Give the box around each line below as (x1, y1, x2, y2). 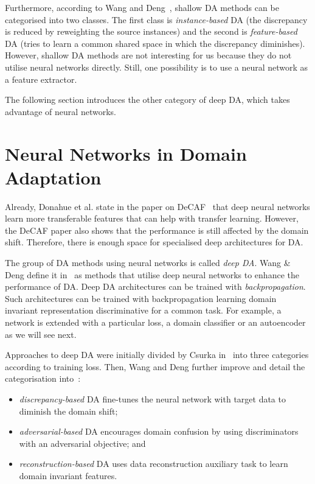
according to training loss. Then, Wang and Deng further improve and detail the (5, 360, 305, 373)
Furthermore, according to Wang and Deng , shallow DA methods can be (5, 1, 279, 13)
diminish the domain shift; (19, 404, 118, 417)
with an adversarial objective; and (19, 437, 146, 449)
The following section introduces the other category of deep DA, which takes (5, 93, 290, 106)
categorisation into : (5, 372, 81, 385)
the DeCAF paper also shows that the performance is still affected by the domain (5, 223, 309, 236)
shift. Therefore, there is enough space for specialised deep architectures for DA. (5, 236, 303, 248)
